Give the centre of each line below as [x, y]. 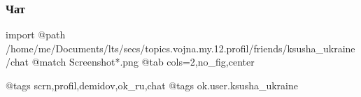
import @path [36, 35]
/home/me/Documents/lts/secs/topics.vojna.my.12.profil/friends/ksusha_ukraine [180, 48]
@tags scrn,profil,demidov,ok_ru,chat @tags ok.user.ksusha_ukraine [152, 85]
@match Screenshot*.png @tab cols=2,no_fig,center [143, 62]
